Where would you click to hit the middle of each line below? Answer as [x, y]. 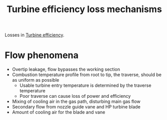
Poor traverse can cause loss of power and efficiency [75, 96]
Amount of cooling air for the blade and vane [59, 112]
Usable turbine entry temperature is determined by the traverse [86, 85]
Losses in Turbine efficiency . [35, 35]
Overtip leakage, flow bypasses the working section [66, 70]
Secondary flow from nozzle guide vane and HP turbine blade [76, 107]
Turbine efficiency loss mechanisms [84, 9]
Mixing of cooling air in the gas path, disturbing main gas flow [76, 101]
